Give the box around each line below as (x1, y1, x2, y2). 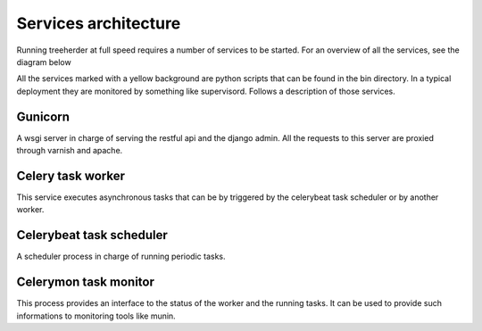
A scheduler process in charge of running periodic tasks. (16, 251, 227, 262)
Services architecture (16, 13, 181, 33)
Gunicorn (16, 109, 71, 124)
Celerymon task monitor (16, 275, 155, 290)
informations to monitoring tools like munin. (16, 310, 176, 321)
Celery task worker (16, 168, 125, 183)
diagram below (16, 56, 71, 67)
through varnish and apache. (16, 145, 123, 156)
